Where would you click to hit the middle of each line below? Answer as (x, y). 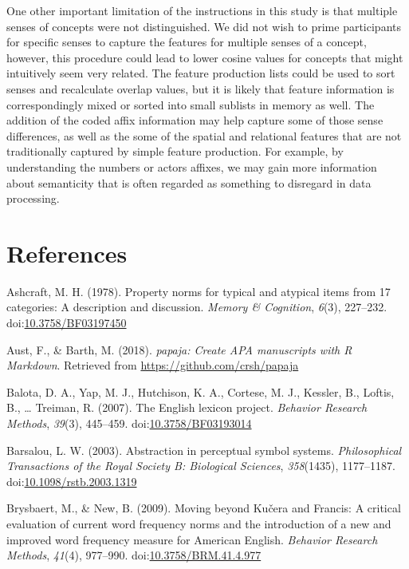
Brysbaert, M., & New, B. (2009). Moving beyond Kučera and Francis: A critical (204, 508)
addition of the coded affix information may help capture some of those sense (195, 120)
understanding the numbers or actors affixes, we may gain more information (192, 166)
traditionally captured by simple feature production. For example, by (175, 151)
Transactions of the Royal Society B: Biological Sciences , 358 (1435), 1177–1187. (201, 466)
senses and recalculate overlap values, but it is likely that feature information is (201, 88)
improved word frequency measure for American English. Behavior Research (192, 539)
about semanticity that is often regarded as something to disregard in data (189, 182)
